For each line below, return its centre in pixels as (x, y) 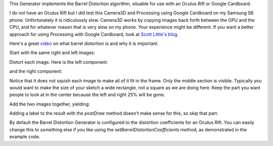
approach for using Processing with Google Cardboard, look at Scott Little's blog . (94, 34)
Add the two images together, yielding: (50, 104)
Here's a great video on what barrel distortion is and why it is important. (84, 43)
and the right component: (36, 71)
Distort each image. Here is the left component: (59, 62)
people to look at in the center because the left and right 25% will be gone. (87, 95)
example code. (25, 137)
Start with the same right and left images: (52, 53)
